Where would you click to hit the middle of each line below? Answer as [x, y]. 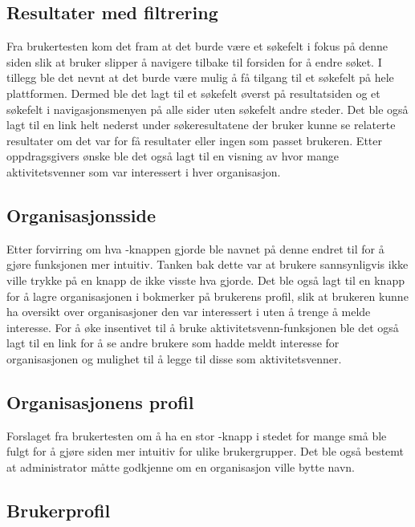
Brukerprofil [59, 510]
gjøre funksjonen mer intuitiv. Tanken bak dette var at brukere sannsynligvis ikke [207, 264]
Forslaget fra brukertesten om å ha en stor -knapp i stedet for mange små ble [197, 435]
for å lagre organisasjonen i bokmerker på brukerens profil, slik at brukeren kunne [207, 296]
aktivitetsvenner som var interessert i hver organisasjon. [144, 171]
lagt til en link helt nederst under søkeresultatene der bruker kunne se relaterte [201, 125]
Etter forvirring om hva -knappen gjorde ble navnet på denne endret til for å [195, 248]
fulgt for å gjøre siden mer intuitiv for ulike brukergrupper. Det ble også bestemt [205, 451]
